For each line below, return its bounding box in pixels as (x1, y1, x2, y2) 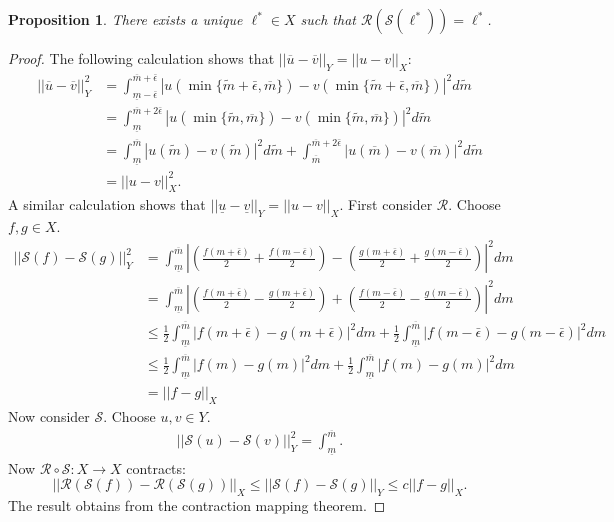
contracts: (126, 457, 186, 478)
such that (300, 9, 356, 29)
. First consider (339, 194, 433, 215)
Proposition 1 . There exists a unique (8, 9, 243, 29)
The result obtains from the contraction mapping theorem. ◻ (8, 495, 386, 516)
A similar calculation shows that (8, 194, 206, 215)
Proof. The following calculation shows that (8, 48, 275, 68)
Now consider (8, 405, 90, 426)
